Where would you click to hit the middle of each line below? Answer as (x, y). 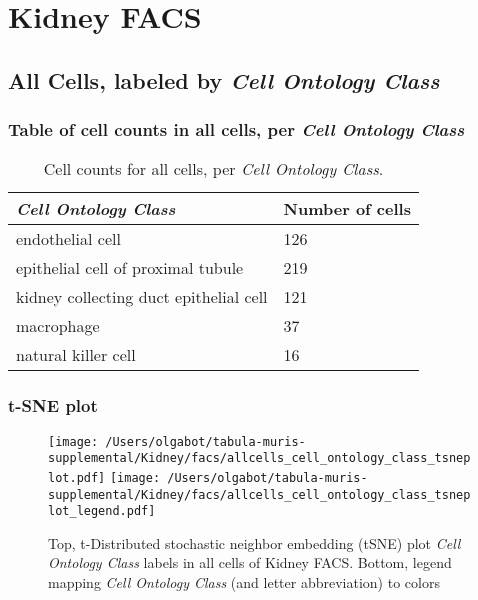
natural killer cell (76, 355)
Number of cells (347, 209)
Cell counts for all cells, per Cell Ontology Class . (213, 169)
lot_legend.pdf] (102, 511)
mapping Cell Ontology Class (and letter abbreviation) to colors (244, 582)
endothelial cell (68, 239)
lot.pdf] (77, 477)
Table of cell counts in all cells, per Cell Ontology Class (236, 129)
